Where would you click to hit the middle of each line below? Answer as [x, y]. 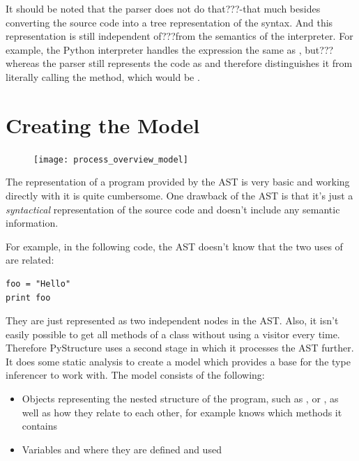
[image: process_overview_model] [111, 159]
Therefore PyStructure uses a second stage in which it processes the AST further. [180, 348]
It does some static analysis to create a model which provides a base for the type [178, 361]
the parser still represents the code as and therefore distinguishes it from [197, 63]
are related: [30, 260]
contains [40, 426]
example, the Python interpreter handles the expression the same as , [154, 49]
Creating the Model [103, 124]
